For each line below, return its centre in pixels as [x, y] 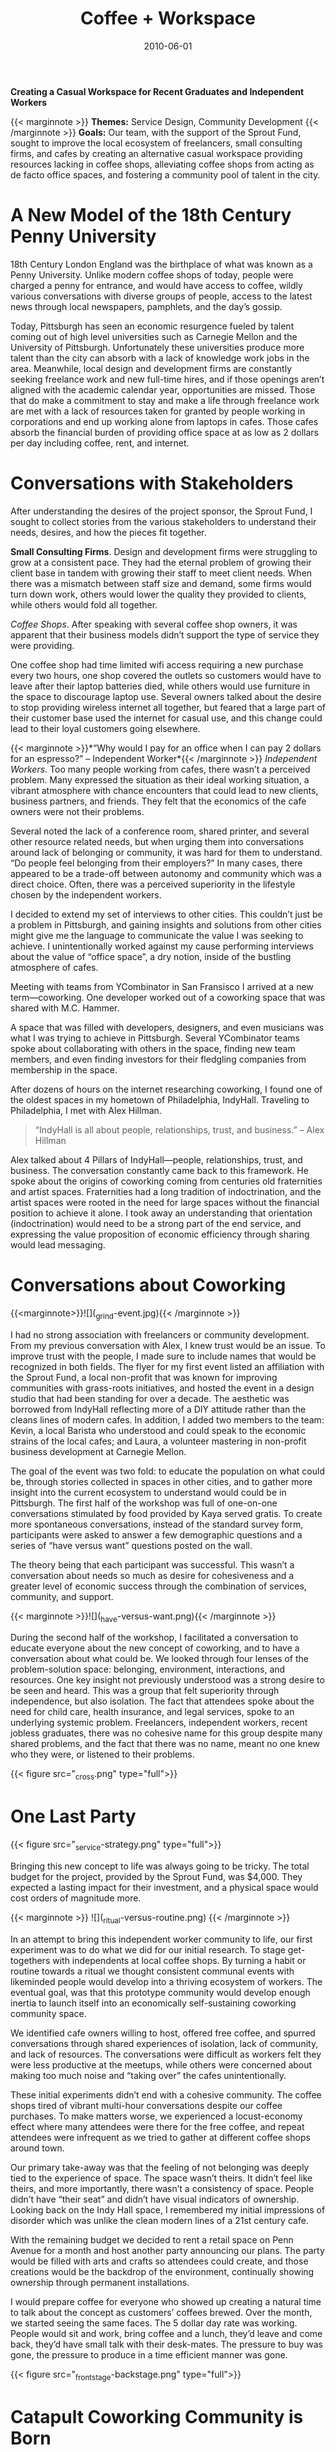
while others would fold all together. [84, 604]
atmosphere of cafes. [54, 967]
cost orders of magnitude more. [76, 1898]
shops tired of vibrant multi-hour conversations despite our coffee [146, 2105]
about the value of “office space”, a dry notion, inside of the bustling [151, 956]
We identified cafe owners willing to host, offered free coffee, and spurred [163, 2033]
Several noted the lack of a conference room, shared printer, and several [160, 831]
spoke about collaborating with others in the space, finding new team [153, 1048]
